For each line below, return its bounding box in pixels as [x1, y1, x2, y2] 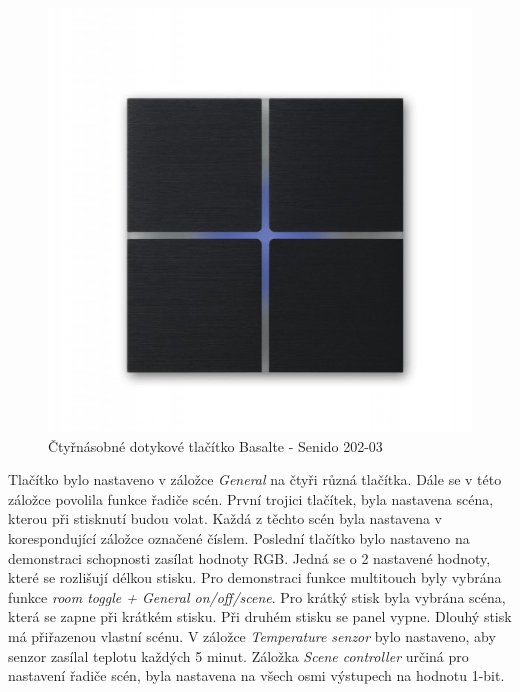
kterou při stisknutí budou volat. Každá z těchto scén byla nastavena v [8, 508, 442, 529]
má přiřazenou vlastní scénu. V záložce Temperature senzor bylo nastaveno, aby [8, 625, 496, 646]
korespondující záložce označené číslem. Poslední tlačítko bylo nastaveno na [8, 527, 470, 548]
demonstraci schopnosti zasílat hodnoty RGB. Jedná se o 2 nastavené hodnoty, [8, 547, 491, 568]
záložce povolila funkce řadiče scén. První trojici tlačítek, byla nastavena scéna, [8, 488, 494, 509]
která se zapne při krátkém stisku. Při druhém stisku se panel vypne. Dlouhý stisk [8, 606, 512, 627]
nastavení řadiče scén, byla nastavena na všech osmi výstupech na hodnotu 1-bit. [8, 665, 505, 686]
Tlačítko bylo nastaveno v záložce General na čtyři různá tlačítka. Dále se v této [8, 469, 502, 490]
